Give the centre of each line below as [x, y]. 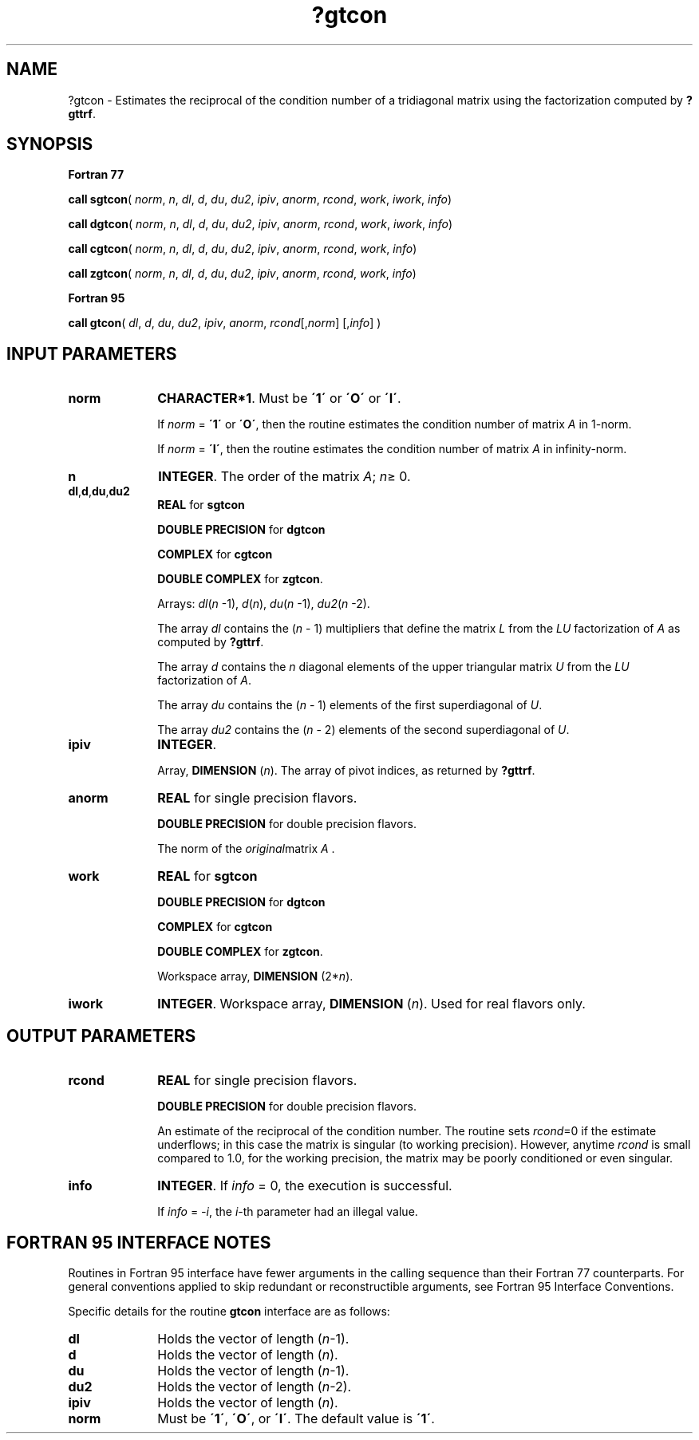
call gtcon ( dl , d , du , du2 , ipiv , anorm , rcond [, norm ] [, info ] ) [225, 323]
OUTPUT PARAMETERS [101, 1036]
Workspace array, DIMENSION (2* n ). [255, 976]
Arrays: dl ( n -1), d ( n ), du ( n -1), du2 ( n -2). [264, 604]
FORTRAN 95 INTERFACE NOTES [139, 1242]
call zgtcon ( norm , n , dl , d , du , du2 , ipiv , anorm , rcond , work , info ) [242, 274]
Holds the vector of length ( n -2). [255, 1386]
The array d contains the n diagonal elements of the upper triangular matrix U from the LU [393, 667]
